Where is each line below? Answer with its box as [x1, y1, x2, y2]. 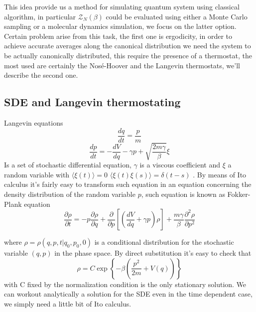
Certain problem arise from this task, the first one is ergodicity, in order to [4, 30, 233, 41]
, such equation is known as [141, 188, 225, 199]
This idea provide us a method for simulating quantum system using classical [4, 1, 240, 11]
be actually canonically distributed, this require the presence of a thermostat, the [4, 50, 252, 60]
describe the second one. [4, 70, 78, 80]
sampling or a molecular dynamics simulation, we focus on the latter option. [4, 21, 237, 31]
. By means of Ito [193, 169, 247, 179]
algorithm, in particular [4, 11, 76, 21]
